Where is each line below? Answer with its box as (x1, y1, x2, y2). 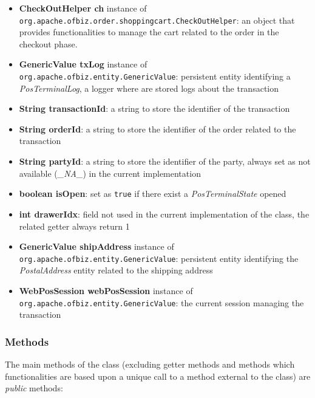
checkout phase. (19, 37, 78, 50)
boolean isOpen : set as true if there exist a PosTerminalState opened (19, 187, 286, 200)
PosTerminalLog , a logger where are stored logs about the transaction (19, 81, 279, 94)
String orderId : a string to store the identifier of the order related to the (19, 122, 296, 135)
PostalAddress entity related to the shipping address (19, 264, 213, 276)
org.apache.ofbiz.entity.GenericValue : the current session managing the (19, 296, 304, 309)
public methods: (5, 382, 63, 394)
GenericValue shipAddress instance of (19, 240, 174, 253)
